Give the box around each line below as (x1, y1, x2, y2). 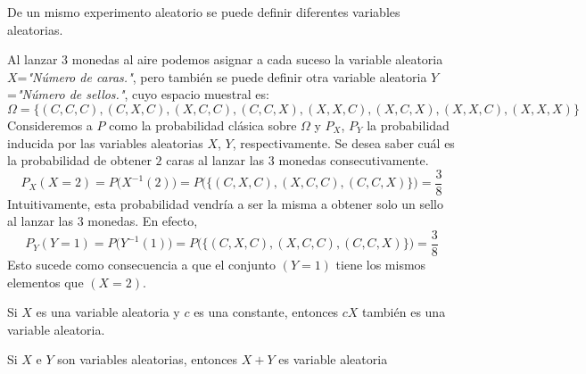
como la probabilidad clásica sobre (109, 115, 297, 134)
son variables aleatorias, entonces (57, 350, 238, 369)
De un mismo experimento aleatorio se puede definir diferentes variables (7, 3, 400, 21)
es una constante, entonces (194, 303, 339, 321)
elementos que (7, 272, 84, 291)
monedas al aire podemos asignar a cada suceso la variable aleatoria (71, 50, 443, 69)
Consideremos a (7, 115, 93, 134)
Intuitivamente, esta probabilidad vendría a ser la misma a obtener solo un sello (7, 194, 443, 212)
